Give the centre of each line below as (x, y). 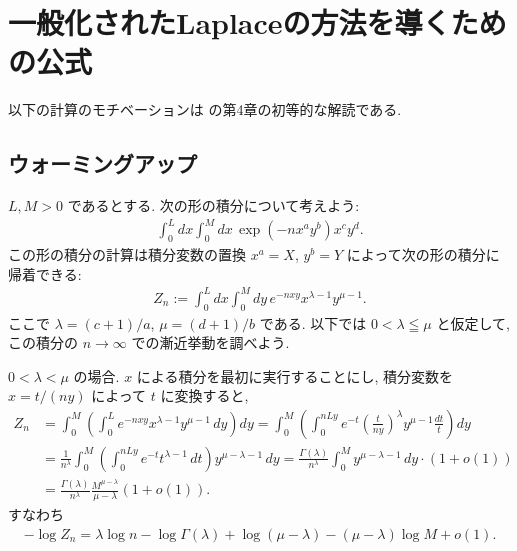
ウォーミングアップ (102, 163)
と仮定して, (473, 322)
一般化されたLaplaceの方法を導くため (257, 22)
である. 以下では (313, 322)
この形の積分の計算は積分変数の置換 (127, 254)
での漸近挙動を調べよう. (210, 342)
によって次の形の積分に (423, 254)
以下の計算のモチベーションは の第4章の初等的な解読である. (205, 109)
